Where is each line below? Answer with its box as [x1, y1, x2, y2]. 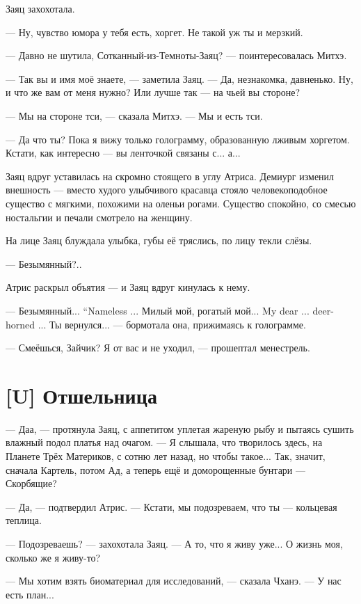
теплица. [6, 513, 42, 527]
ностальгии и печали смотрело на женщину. [6, 209, 193, 224]
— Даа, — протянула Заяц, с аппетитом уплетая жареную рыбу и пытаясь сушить [6, 421, 354, 436]
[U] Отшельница [6, 381, 157, 409]
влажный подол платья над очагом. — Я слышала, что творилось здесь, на [6, 435, 323, 450]
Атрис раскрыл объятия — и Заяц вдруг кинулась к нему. [6, 280, 250, 294]
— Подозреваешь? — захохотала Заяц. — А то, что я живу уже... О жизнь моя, [6, 536, 343, 550]
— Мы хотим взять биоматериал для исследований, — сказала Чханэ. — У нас [6, 573, 342, 588]
